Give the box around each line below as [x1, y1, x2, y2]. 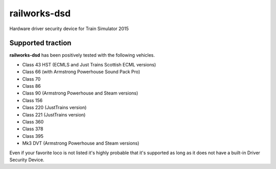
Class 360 [22, 118, 44, 125]
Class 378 [22, 126, 43, 132]
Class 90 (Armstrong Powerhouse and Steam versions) [22, 90, 139, 96]
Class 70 [22, 76, 41, 82]
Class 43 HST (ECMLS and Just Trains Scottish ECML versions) [22, 61, 156, 67]
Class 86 [22, 83, 41, 89]
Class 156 [22, 97, 43, 103]
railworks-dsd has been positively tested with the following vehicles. [9, 52, 155, 58]
